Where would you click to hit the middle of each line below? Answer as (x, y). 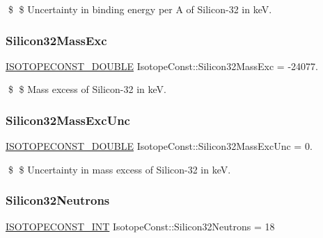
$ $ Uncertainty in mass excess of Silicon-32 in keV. (119, 169)
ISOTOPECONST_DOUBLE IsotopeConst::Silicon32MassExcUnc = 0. (159, 146)
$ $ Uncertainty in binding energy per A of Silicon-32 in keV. (140, 9)
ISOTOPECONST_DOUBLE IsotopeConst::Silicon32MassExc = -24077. (162, 66)
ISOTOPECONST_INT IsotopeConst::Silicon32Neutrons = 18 (140, 226)
